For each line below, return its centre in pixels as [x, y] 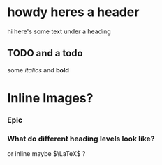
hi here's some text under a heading [59, 31]
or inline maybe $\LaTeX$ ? [46, 154]
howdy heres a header [73, 12]
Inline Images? [50, 98]
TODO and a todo [45, 53]
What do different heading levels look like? [81, 139]
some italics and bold [38, 70]
